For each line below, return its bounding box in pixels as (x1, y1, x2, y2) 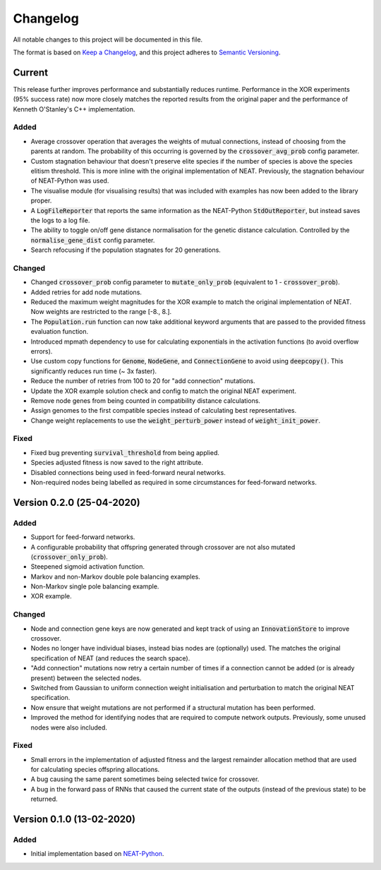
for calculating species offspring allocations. (30, 766, 160, 774)
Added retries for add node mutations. (30, 288, 143, 296)
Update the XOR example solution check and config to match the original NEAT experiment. (30, 387, 296, 395)
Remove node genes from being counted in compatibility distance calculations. (30, 396, 261, 405)
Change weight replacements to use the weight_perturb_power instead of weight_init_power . (30, 416, 321, 425)
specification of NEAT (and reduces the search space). (30, 653, 190, 663)
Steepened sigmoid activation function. (30, 562, 145, 571)
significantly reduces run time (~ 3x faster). (30, 367, 157, 375)
